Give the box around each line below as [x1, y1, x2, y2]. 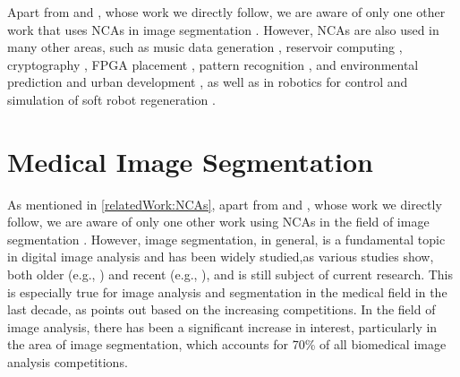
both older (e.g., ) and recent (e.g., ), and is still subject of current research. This [7, 265, 454, 284]
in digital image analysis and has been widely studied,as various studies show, [7, 247, 434, 266]
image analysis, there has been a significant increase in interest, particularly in [7, 317, 438, 336]
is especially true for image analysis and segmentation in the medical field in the [7, 282, 447, 301]
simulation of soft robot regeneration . [7, 90, 216, 108]
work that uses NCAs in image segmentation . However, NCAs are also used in [7, 20, 439, 39]
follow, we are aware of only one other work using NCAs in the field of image [7, 212, 430, 231]
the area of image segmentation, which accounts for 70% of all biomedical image [7, 335, 447, 354]
